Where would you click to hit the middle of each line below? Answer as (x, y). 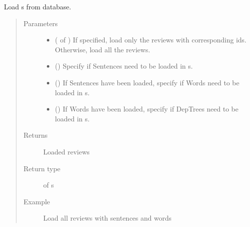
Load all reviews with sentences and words (107, 218)
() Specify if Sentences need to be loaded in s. (124, 66)
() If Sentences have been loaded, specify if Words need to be (147, 82)
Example (37, 201)
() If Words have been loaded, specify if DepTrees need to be (147, 109)
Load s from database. (38, 6)
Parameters (40, 23)
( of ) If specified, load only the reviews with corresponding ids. (151, 40)
